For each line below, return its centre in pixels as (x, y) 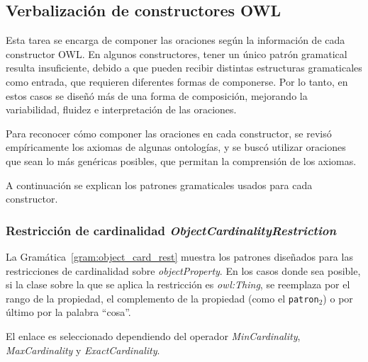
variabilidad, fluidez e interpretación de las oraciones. (121, 109)
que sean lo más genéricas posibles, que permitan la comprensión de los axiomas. (181, 160)
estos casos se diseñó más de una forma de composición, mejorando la (157, 95)
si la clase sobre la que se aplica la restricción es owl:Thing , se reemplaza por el (178, 284)
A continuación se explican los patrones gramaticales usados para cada (159, 185)
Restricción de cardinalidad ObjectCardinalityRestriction (171, 230)
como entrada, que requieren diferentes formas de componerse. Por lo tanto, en (177, 81)
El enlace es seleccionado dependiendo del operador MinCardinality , (153, 335)
